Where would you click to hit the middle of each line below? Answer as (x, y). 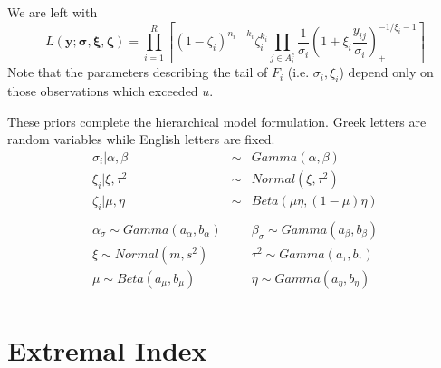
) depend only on (386, 72)
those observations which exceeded (103, 91)
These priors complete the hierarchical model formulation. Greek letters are (217, 121)
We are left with (53, 12)
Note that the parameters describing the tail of (138, 72)
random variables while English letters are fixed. (141, 139)
